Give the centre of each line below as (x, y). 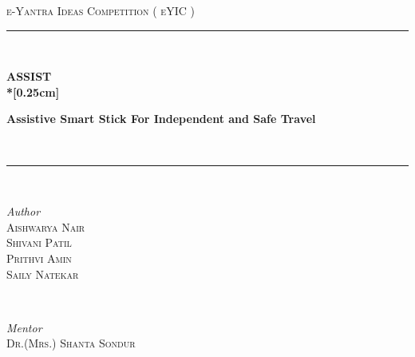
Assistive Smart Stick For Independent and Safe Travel (161, 119)
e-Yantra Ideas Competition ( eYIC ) (101, 10)
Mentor (24, 327)
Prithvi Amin (39, 258)
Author (24, 211)
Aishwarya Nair (46, 226)
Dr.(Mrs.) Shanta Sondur (71, 343)
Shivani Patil (39, 242)
